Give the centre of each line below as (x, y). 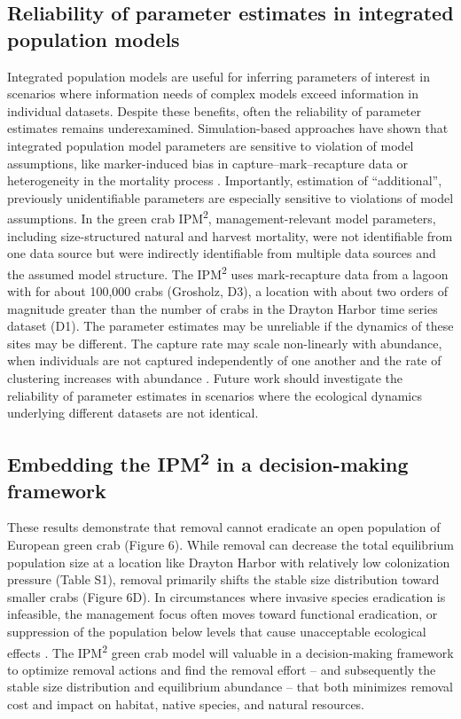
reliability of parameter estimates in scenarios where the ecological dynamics (215, 395)
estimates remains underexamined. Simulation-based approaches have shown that (228, 128)
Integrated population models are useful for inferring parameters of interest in (219, 76)
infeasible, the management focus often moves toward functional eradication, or (223, 614)
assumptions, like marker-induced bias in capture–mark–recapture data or (208, 163)
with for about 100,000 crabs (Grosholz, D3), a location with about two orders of (227, 291)
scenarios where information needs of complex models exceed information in (213, 94)
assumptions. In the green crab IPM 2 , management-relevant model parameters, (222, 217)
